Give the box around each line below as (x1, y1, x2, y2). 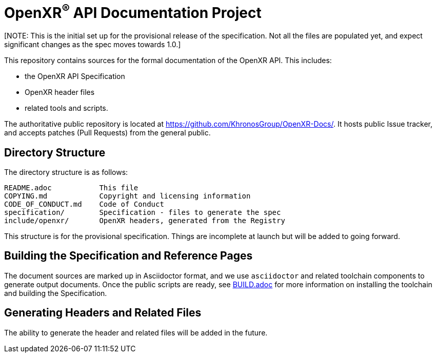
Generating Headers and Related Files (4, 306, 202, 320)
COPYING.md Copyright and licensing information (4, 191, 251, 200)
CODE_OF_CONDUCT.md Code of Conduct (4, 200, 164, 208)
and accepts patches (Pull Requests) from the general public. (4, 128, 211, 137)
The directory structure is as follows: (4, 167, 128, 176)
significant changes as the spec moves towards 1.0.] (4, 40, 181, 49)
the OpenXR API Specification (25, 72, 125, 81)
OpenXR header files (25, 88, 95, 97)
